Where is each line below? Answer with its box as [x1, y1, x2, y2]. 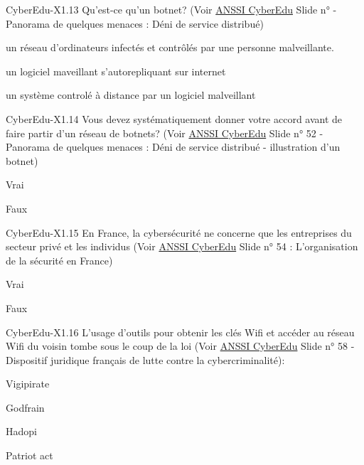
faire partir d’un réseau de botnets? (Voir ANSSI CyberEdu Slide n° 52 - [6, 125, 323, 140]
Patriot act [6, 448, 53, 463]
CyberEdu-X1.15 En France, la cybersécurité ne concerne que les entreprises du [6, 225, 352, 240]
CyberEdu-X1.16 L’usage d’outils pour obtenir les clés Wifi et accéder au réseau [6, 324, 355, 339]
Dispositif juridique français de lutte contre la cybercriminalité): [6, 352, 285, 367]
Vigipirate [6, 376, 50, 391]
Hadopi [6, 424, 37, 439]
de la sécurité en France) [6, 252, 113, 267]
